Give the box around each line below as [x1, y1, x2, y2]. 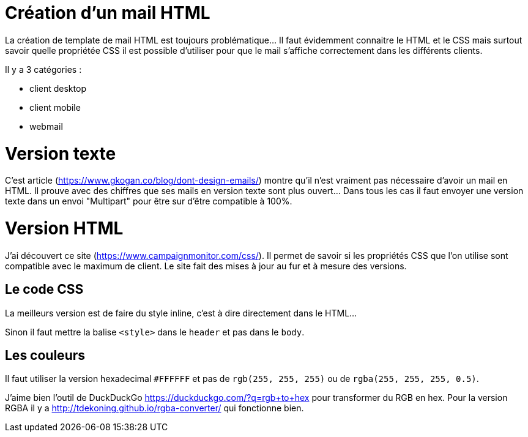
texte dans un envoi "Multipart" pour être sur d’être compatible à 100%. [5, 196, 292, 207]
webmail [29, 121, 63, 132]
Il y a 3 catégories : [5, 64, 82, 75]
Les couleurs [5, 348, 86, 364]
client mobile [29, 102, 81, 113]
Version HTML [5, 218, 124, 239]
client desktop [29, 83, 86, 94]
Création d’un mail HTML [5, 2, 210, 23]
